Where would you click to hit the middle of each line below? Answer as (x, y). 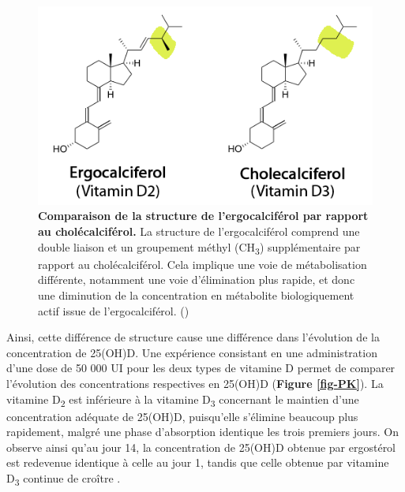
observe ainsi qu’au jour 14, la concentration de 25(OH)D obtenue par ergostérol (201, 447)
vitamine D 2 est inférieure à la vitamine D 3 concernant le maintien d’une (183, 400)
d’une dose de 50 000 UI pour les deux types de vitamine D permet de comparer (201, 368)
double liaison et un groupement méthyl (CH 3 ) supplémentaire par (199, 248)
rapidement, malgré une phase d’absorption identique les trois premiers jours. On (202, 432)
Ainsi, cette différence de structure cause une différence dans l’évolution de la (193, 337)
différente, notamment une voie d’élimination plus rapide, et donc (197, 280)
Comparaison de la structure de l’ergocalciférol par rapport (203, 216)
